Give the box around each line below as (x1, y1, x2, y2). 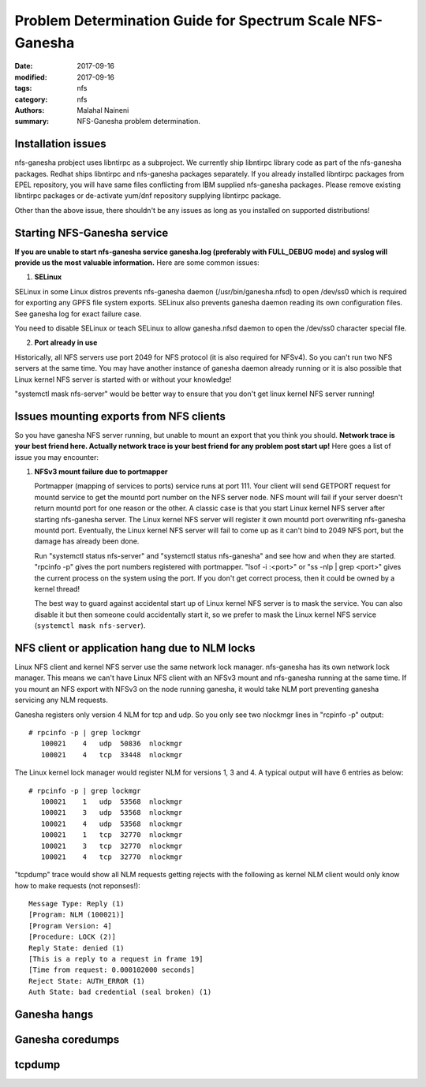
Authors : (14, 105, 45, 114)
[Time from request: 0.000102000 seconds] (28, 966, 196, 974)
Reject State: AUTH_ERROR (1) (28, 977, 146, 985)
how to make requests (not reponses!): (14, 880, 141, 891)
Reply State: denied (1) (28, 943, 125, 952)
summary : (14, 117, 50, 126)
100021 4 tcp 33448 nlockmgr (40, 750, 183, 759)
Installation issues (14, 137, 106, 151)
